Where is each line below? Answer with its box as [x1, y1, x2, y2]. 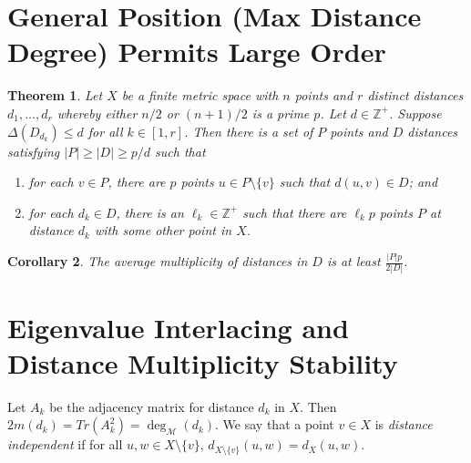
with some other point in [95, 221, 232, 240]
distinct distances [367, 86, 464, 105]
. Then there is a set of [184, 121, 313, 140]
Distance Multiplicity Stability [7, 344, 398, 381]
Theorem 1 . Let [7, 86, 103, 105]
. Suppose [388, 103, 442, 122]
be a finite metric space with [121, 86, 279, 105]
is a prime [251, 103, 310, 122]
